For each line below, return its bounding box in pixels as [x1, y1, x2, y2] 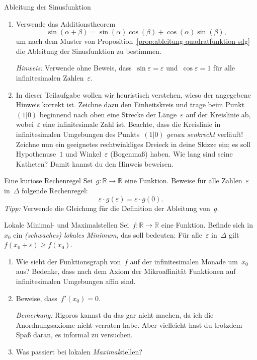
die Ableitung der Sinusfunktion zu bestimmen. [16, 45, 161, 56]
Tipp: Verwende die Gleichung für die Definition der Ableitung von [4, 202, 210, 213]
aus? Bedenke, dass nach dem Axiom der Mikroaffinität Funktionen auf [16, 266, 236, 276]
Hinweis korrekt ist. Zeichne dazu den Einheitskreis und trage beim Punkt [16, 99, 245, 110]
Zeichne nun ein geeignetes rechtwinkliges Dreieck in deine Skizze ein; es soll [16, 138, 251, 149]
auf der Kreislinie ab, [186, 109, 251, 119]
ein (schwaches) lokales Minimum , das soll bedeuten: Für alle [13, 229, 202, 240]
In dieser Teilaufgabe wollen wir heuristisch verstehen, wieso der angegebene [16, 89, 251, 100]
